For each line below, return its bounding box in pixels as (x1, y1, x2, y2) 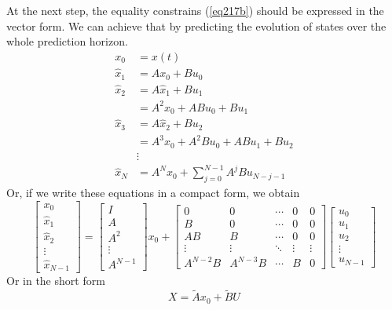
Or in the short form (6, 272, 105, 289)
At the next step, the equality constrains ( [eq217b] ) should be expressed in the (6, 2, 384, 18)
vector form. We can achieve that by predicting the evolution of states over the (6, 17, 387, 34)
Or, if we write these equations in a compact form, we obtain (6, 184, 300, 201)
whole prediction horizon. (6, 33, 128, 49)
